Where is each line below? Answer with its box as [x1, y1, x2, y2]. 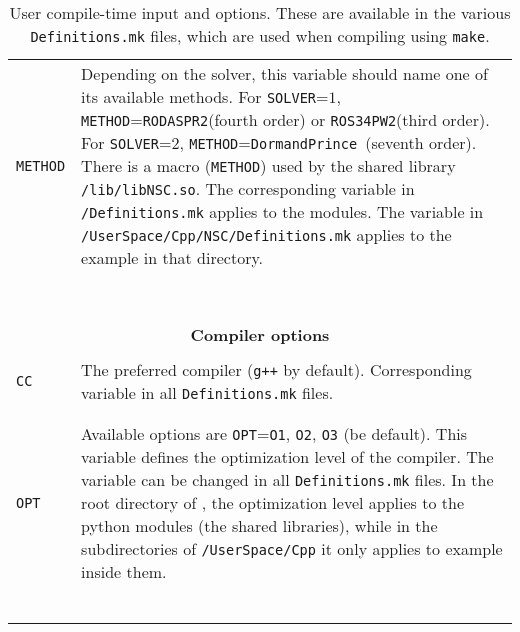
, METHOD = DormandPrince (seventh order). [179, 131, 477, 154]
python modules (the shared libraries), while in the [81, 514, 438, 537]
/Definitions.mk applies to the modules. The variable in [81, 200, 484, 223]
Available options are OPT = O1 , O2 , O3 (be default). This [81, 422, 468, 445]
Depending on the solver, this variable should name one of [81, 62, 488, 85]
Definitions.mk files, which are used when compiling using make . [30, 24, 490, 47]
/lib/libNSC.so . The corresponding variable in [81, 177, 415, 200]
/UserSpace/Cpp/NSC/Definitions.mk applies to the [81, 223, 452, 246]
